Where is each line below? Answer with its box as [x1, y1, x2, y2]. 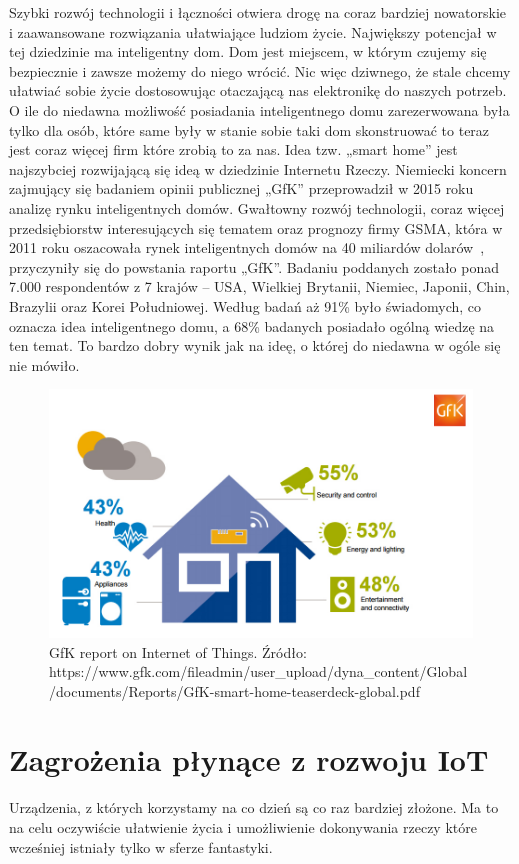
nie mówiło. [9, 354, 80, 375]
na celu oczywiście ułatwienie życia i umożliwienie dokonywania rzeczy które [9, 817, 477, 838]
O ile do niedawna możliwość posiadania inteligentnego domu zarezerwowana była [9, 99, 510, 120]
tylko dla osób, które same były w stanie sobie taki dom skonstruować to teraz [9, 119, 490, 140]
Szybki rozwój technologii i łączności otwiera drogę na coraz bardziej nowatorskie [9, 2, 507, 22]
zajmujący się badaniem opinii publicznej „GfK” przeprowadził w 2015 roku [9, 178, 474, 199]
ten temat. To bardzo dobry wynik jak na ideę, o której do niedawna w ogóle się [9, 335, 501, 356]
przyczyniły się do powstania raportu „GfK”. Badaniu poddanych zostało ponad [9, 256, 499, 277]
